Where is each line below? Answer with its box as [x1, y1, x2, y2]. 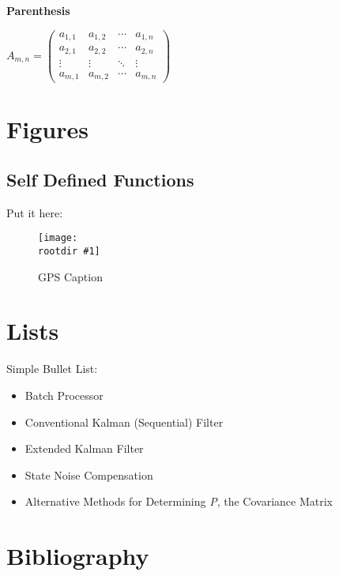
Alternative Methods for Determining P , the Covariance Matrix [24, 493, 333, 510]
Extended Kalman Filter [24, 440, 144, 457]
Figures [6, 113, 89, 145]
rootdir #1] [38, 245, 100, 257]
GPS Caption [38, 268, 103, 284]
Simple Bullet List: [6, 360, 98, 377]
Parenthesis [6, 2, 70, 18]
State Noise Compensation [24, 466, 153, 483]
